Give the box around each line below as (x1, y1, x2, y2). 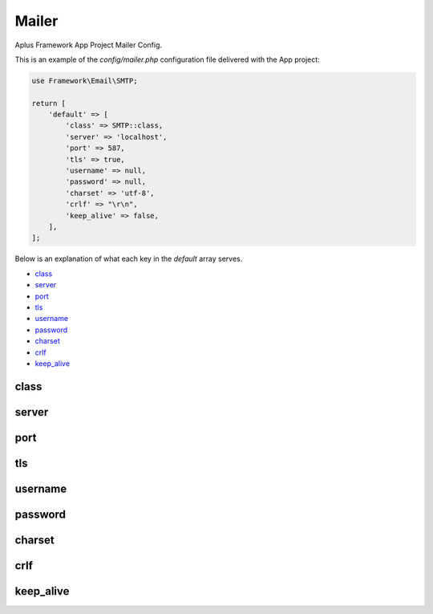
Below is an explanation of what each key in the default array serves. (14, 254, 243, 264)
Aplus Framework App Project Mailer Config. (14, 40, 163, 50)
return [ (31, 99, 67, 108)
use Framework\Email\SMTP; (31, 76, 138, 85)
